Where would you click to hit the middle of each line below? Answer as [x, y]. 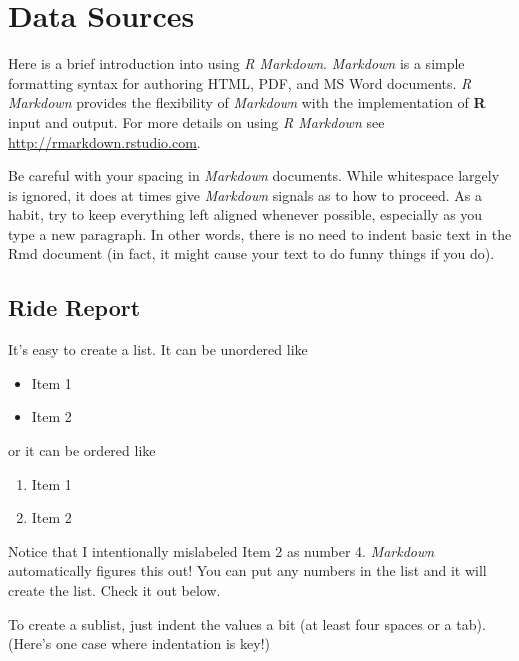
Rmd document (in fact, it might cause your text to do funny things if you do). [251, 253]
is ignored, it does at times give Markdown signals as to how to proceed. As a [245, 194]
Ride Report [74, 307]
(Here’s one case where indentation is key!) [139, 643]
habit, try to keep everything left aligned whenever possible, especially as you [245, 214]
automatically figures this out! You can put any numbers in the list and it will [247, 570]
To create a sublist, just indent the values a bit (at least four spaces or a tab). [247, 623]
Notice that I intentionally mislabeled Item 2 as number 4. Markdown [221, 550]
